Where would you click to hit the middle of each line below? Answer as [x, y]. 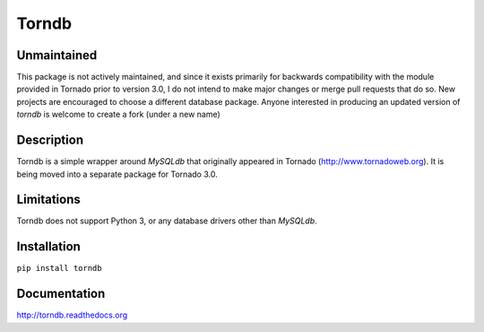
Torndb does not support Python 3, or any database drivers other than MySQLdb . [167, 221]
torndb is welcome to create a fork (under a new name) [119, 114]
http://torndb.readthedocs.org [72, 315]
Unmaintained [57, 55]
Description [50, 140]
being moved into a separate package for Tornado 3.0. [117, 174]
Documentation [61, 294]
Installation [48, 247]
